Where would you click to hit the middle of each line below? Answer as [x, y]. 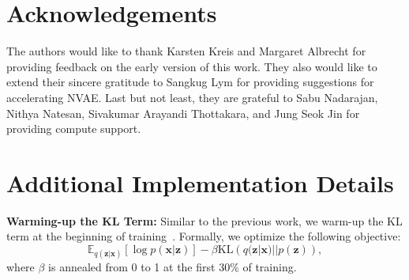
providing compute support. [74, 129]
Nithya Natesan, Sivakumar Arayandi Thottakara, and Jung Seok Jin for [183, 113]
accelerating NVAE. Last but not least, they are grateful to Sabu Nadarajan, [192, 97]
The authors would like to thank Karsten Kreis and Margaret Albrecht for [186, 51]
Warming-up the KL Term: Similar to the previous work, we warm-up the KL [204, 220]
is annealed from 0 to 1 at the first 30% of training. [173, 267]
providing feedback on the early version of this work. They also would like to [192, 66]
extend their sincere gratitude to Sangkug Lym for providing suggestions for [190, 82]
